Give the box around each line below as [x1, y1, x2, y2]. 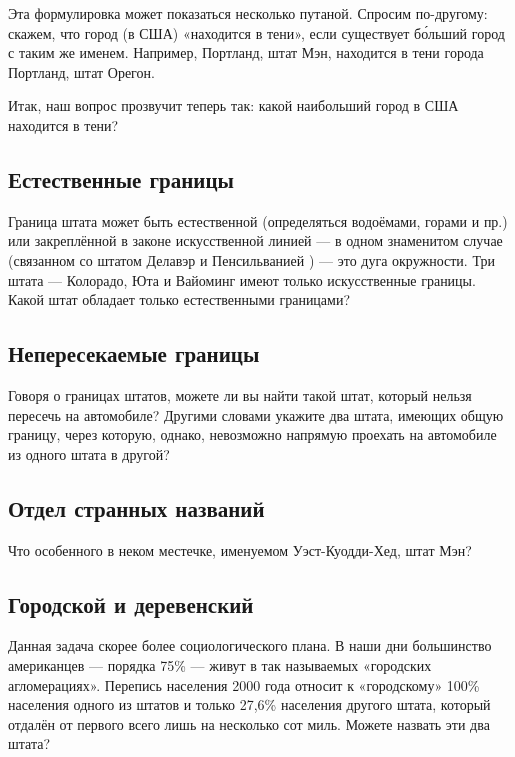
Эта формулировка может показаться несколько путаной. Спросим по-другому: [8, 3, 488, 23]
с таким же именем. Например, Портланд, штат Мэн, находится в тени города [8, 42, 484, 63]
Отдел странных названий [8, 492, 265, 523]
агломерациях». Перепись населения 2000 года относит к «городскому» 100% [8, 674, 480, 695]
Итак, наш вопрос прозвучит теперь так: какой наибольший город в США [8, 95, 459, 116]
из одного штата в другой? [8, 443, 170, 464]
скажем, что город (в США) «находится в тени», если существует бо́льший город [8, 22, 505, 43]
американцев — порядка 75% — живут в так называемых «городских [8, 654, 432, 675]
